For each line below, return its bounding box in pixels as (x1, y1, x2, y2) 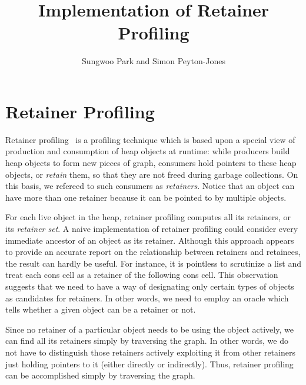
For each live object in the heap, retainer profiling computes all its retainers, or (5, 211, 291, 223)
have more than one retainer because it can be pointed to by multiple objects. (5, 191, 287, 203)
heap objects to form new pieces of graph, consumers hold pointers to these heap (5, 157, 297, 169)
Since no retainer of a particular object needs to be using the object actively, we (5, 323, 294, 335)
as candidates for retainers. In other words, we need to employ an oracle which (5, 291, 289, 304)
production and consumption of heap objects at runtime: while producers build (5, 145, 290, 157)
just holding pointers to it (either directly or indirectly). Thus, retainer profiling (5, 357, 294, 370)
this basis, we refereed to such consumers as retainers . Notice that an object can (5, 180, 295, 192)
